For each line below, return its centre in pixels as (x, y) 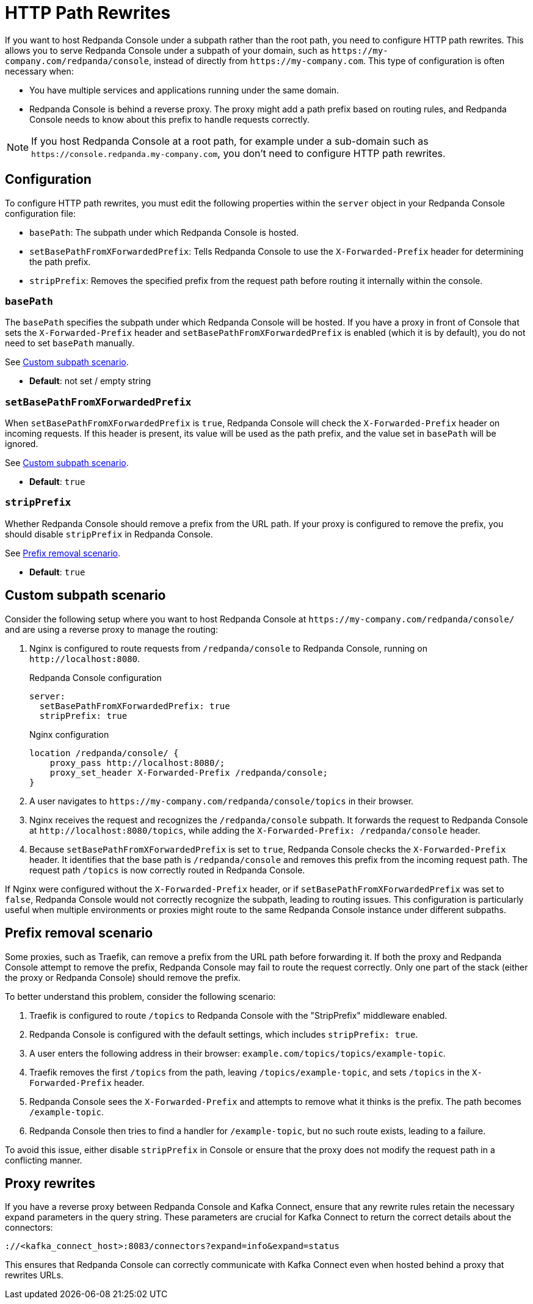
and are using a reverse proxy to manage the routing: (112, 629)
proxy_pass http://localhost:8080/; (137, 763)
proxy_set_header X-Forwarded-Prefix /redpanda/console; (189, 772)
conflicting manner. (44, 1160)
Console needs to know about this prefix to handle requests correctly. (170, 119)
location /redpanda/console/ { (104, 753)
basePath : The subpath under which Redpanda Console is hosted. (164, 232)
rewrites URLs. (34, 1275)
